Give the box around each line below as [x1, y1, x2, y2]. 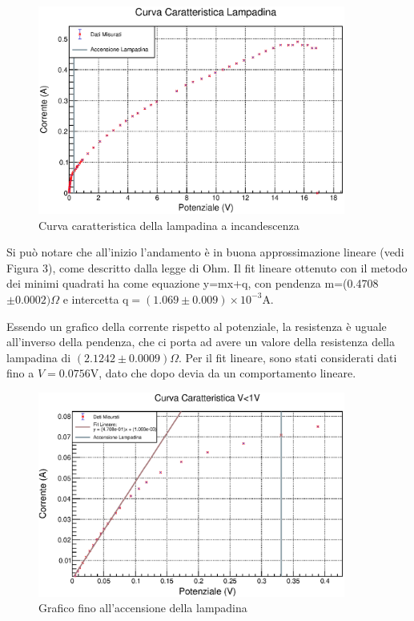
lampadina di [6, 349, 71, 365]
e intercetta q [62, 290, 129, 307]
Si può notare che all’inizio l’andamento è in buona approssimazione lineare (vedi [6, 244, 404, 260]
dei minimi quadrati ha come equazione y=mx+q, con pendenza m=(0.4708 [6, 275, 379, 292]
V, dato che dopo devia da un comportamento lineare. [90, 365, 356, 381]
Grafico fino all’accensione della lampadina [38, 599, 247, 616]
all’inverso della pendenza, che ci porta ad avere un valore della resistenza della [6, 333, 395, 350]
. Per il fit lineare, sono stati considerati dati [179, 349, 397, 365]
